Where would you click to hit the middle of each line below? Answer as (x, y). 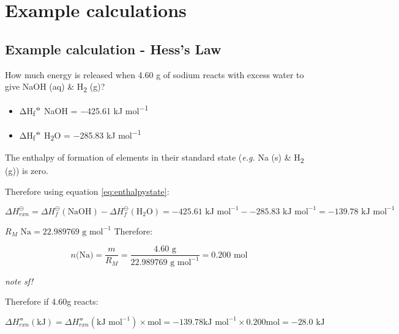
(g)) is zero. (27, 170)
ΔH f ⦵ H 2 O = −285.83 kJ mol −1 (80, 135)
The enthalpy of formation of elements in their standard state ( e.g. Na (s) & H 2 (155, 158)
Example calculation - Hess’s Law (113, 49)
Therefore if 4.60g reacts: (52, 301)
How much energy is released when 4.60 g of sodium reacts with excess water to (155, 74)
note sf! (19, 281)
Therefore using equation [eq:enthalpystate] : (87, 191)
